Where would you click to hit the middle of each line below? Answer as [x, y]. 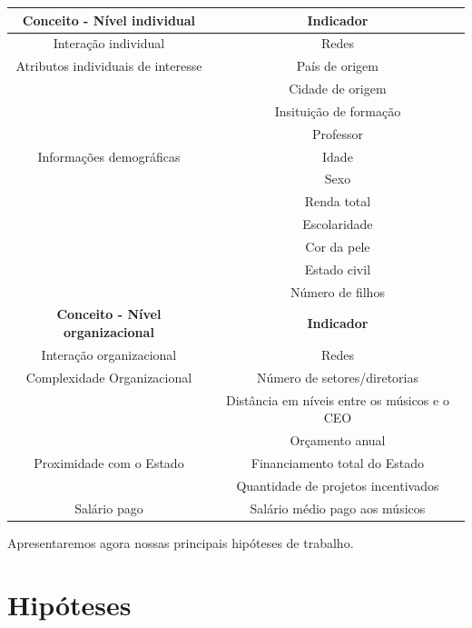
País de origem [337, 66]
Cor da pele [338, 246]
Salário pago [109, 508]
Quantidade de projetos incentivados [338, 485]
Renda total [338, 201]
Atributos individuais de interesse [109, 66]
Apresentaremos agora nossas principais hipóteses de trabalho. [181, 542]
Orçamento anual [338, 440]
